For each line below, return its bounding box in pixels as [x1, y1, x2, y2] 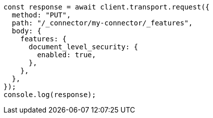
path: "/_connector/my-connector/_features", [11, 19, 193, 27]
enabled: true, [37, 51, 96, 59]
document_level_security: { [28, 43, 138, 51]
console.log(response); [3, 91, 96, 99]
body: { [11, 27, 41, 35]
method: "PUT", [11, 11, 71, 19]
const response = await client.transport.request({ [3, 3, 210, 11]
